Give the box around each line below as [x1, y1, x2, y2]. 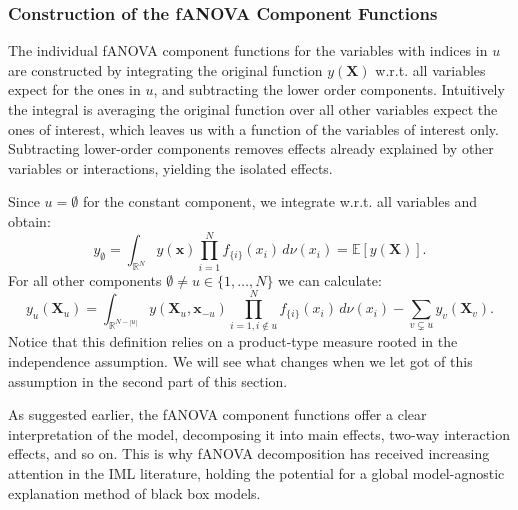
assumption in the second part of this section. [8, 370, 288, 391]
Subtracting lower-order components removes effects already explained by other [8, 138, 494, 159]
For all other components [8, 269, 162, 290]
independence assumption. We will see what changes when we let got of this [8, 351, 473, 371]
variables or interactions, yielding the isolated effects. [8, 157, 333, 178]
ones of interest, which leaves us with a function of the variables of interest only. [8, 118, 499, 139]
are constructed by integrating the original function [8, 59, 323, 80]
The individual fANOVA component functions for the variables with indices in [8, 40, 488, 61]
